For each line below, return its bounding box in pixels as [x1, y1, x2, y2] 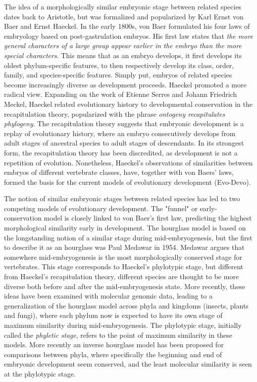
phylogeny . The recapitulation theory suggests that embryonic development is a [4, 118, 244, 129]
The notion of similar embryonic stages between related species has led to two [4, 193, 240, 204]
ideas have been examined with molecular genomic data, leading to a [4, 291, 213, 301]
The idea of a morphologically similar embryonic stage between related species [4, 1, 242, 11]
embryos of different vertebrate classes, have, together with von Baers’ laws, [4, 167, 234, 177]
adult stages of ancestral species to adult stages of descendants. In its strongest [4, 138, 244, 148]
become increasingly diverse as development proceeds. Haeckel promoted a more [4, 79, 247, 89]
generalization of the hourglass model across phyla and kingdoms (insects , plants [4, 300, 249, 310]
